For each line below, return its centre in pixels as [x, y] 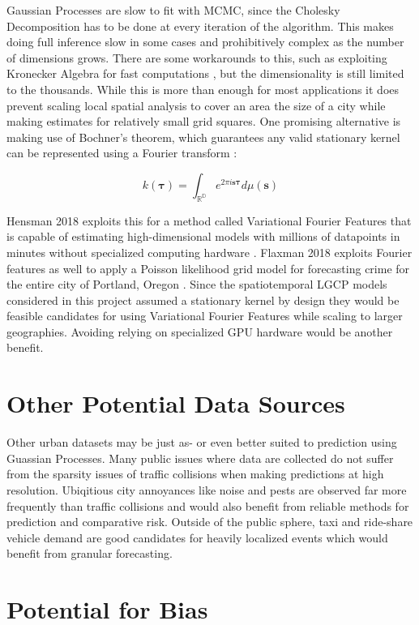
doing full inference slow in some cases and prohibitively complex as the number [205, 42]
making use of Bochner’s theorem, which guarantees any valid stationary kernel [203, 137]
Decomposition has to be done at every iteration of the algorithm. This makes [200, 26]
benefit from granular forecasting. [90, 553]
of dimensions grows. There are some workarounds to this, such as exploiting [197, 57]
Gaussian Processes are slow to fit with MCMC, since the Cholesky [173, 10]
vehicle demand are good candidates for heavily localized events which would [197, 537]
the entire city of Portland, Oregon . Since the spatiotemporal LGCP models [197, 284]
